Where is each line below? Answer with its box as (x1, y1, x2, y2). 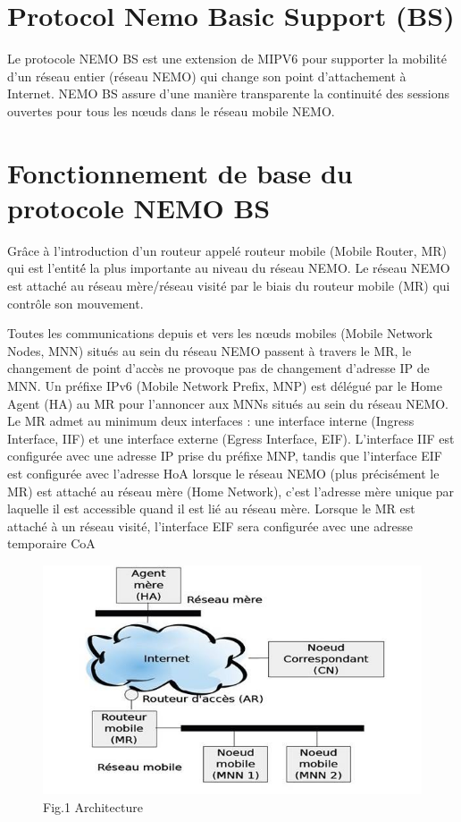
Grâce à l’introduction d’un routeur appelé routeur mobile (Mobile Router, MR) (7, 241, 447, 259)
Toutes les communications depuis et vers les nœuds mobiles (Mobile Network (7, 324, 433, 343)
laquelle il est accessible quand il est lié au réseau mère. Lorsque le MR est (7, 499, 415, 518)
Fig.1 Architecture (43, 797, 143, 816)
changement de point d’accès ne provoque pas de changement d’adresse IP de (7, 359, 430, 377)
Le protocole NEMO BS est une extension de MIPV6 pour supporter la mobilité (7, 49, 447, 68)
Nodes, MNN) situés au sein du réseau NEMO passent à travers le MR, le (7, 341, 412, 360)
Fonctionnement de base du (7, 154, 353, 191)
